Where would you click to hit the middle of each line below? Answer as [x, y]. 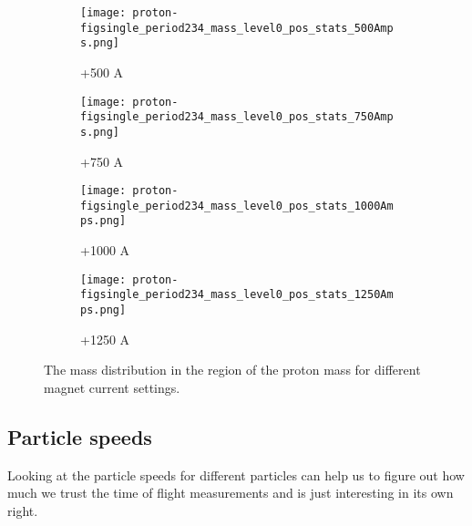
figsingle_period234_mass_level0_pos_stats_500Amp [237, 28]
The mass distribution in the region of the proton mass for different [232, 370]
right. [23, 510]
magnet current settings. [112, 387]
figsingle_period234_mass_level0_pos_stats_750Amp [237, 117]
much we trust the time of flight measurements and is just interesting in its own [231, 493]
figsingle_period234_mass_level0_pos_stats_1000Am [237, 206]
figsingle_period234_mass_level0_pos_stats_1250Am [237, 295]
